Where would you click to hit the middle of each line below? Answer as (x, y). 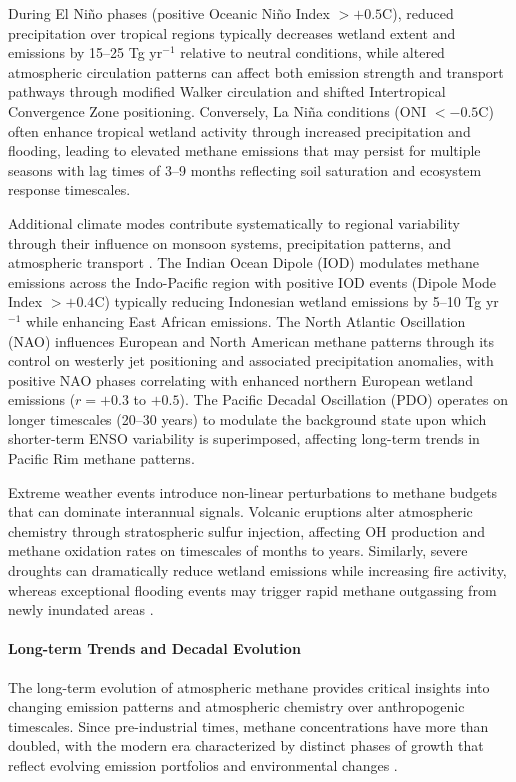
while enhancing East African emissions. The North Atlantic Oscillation (245, 320)
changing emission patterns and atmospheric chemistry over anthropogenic (236, 706)
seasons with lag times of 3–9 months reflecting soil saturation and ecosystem (245, 169)
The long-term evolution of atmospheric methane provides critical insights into (249, 686)
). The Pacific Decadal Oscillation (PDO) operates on (343, 399)
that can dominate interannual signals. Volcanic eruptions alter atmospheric (240, 511)
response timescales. (69, 189)
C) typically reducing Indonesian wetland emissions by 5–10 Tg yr (296, 301)
